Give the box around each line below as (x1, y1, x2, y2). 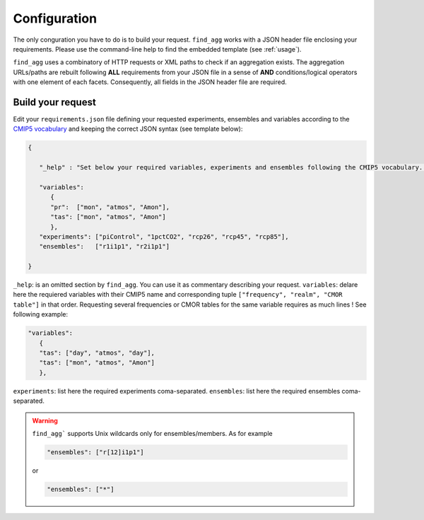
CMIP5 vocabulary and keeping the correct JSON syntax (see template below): (13, 124, 243, 134)
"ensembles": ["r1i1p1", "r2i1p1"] (39, 242, 170, 251)
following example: (13, 310, 69, 319)
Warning (32, 416, 58, 425)
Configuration (13, 11, 98, 26)
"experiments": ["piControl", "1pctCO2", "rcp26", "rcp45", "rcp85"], (39, 232, 289, 240)
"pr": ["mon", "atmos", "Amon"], (50, 203, 170, 211)
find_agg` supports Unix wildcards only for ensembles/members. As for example (32, 429, 273, 437)
